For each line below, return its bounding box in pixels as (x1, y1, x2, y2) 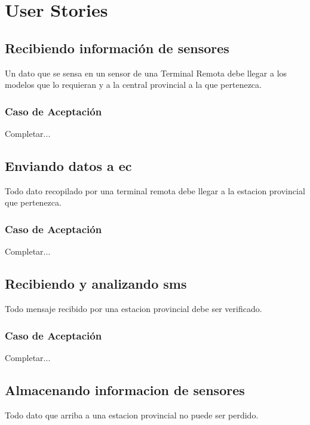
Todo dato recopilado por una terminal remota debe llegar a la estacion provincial (5, 184, 305, 197)
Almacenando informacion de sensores (5, 380, 245, 399)
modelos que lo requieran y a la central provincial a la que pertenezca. (5, 78, 262, 91)
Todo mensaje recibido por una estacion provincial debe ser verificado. (5, 302, 262, 314)
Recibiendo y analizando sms (5, 274, 187, 293)
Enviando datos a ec (5, 156, 132, 175)
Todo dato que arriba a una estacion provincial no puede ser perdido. (5, 408, 259, 421)
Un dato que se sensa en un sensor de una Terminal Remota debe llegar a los (5, 66, 287, 79)
